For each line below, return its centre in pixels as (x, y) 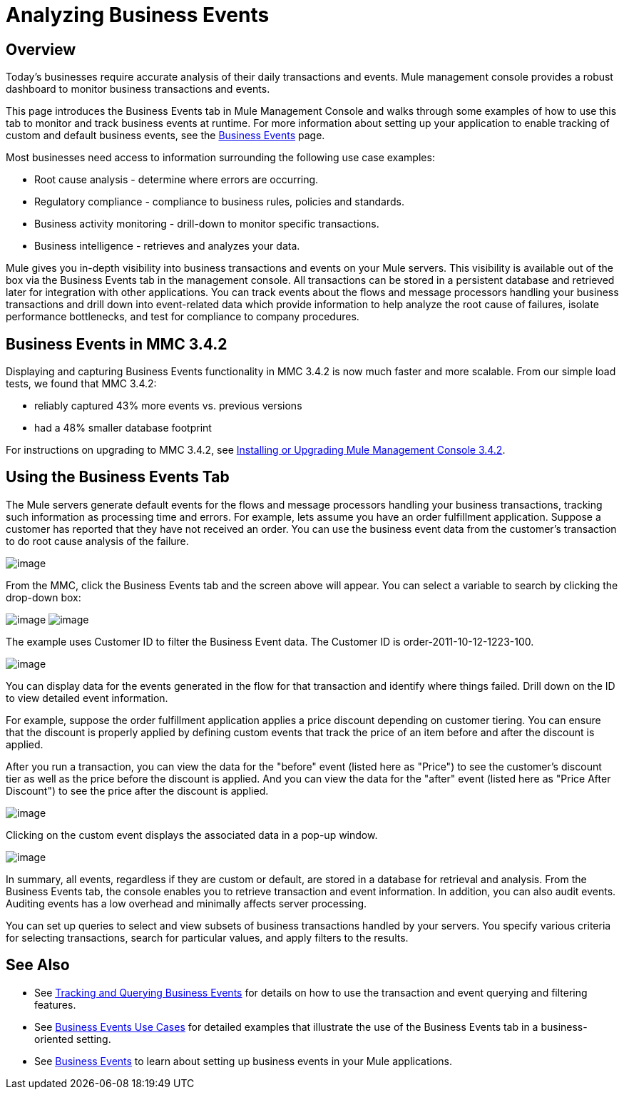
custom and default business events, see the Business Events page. (165, 136)
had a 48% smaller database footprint (123, 428)
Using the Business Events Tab (118, 477)
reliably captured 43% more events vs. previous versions (168, 406)
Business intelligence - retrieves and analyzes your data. (167, 246)
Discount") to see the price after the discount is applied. (137, 790)
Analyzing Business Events (138, 15)
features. (55, 1004)
